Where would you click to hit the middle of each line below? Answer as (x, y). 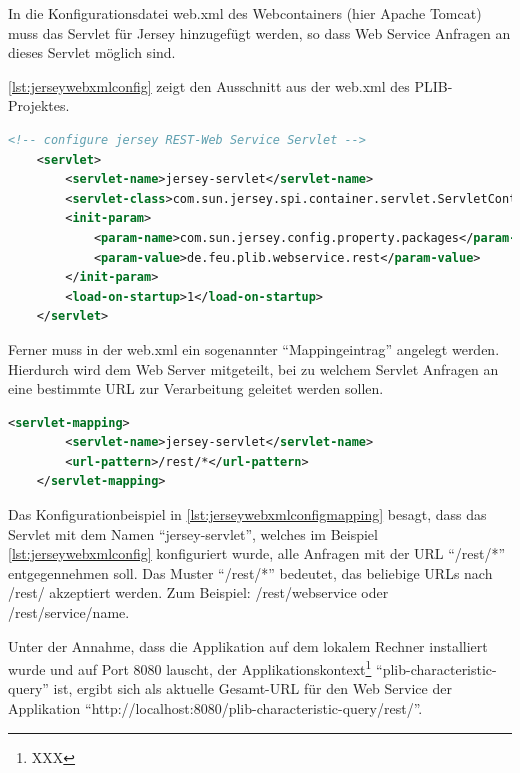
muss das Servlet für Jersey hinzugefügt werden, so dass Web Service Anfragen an (259, 32)
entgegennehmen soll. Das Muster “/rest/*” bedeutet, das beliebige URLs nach (250, 572)
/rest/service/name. (69, 612)
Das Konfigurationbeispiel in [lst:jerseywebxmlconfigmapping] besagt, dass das (247, 514)
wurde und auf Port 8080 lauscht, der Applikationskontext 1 (190, 667)
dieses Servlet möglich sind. (92, 52)
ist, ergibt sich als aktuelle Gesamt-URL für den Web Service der (252, 688)
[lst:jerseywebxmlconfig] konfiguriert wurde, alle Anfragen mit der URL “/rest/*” (257, 553)
